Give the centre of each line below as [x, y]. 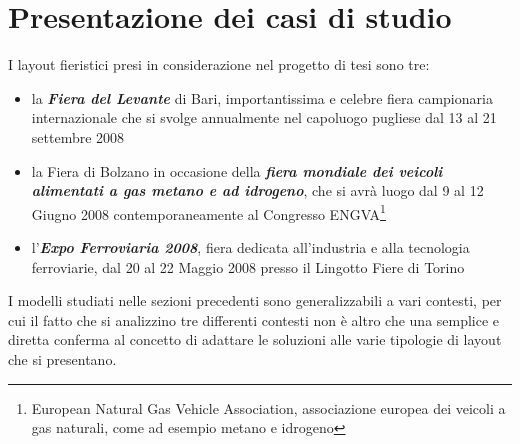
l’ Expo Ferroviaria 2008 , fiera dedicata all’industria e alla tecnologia [250, 246]
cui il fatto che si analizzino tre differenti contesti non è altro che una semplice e [254, 319]
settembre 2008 [78, 136]
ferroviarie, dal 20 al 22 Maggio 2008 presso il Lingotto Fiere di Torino [248, 266]
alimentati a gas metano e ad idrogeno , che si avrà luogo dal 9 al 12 [257, 190]
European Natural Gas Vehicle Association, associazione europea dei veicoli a [268, 407]
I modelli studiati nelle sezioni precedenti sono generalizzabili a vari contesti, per [255, 300]
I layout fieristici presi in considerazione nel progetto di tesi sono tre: [219, 64]
